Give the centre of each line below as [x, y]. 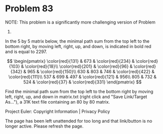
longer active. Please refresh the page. [44, 126]
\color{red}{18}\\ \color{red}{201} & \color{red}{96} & [79, 66]
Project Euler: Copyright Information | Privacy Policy [58, 111]
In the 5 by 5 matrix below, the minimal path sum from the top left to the [77, 41]
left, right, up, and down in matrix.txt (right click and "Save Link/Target [76, 97]
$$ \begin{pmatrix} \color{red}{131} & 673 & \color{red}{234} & [71, 61]
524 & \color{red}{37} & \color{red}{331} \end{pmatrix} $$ [82, 82]
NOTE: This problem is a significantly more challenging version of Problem [80, 22]
